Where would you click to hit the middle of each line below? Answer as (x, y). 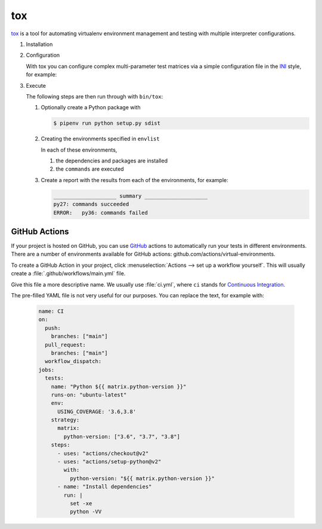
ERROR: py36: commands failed (101, 213)
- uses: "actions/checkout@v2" (103, 453)
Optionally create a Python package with (91, 107)
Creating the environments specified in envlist (100, 139)
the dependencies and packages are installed (112, 161)
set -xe (81, 504)
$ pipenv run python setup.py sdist (107, 123)
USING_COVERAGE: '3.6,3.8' (97, 411)
